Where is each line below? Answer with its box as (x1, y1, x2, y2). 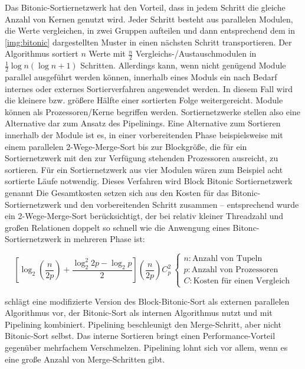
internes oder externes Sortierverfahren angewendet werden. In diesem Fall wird (5, 82, 293, 94)
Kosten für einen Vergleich (193, 277, 290, 286)
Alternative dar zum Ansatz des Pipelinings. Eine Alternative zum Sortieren (5, 117, 281, 129)
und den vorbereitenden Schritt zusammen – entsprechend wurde (64, 198, 299, 210)
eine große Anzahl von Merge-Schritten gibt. (5, 352, 165, 365)
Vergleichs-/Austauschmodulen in (135, 47, 257, 60)
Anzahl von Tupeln (192, 254, 263, 263)
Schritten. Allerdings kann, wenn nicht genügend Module (80, 59, 286, 71)
